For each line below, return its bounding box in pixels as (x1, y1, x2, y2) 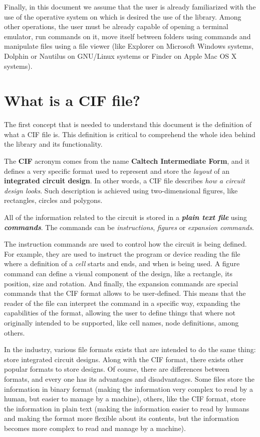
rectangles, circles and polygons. (4, 195, 103, 205)
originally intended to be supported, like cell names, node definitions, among (4, 317, 239, 327)
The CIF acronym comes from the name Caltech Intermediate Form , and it (4, 156, 250, 166)
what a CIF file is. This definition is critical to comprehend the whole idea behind (4, 129, 255, 139)
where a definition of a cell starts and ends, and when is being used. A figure (4, 258, 240, 269)
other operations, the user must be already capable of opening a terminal (4, 21, 228, 32)
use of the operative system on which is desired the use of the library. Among (4, 11, 241, 22)
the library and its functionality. (4, 139, 103, 149)
